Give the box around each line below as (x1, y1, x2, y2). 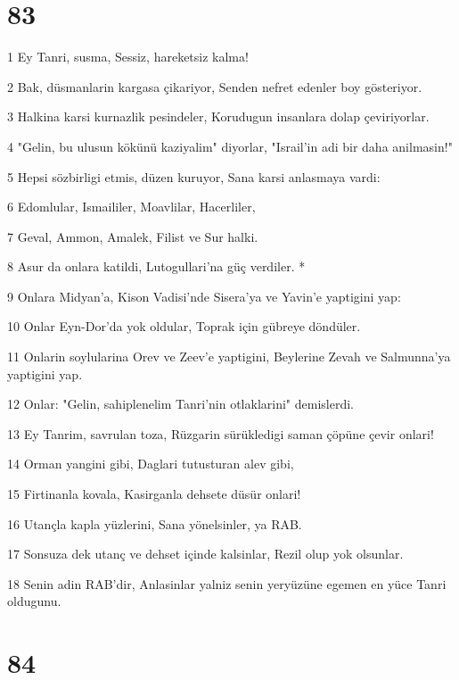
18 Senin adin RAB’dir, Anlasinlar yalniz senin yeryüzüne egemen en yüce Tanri (7, 574, 447, 593)
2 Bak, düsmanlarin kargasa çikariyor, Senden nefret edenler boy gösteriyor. (7, 77, 422, 95)
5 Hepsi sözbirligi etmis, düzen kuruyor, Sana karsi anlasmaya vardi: (7, 167, 381, 186)
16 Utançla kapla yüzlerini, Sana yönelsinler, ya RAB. (7, 514, 302, 533)
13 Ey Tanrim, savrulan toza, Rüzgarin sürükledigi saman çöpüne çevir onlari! (7, 424, 434, 443)
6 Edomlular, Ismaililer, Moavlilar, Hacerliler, (7, 197, 256, 216)
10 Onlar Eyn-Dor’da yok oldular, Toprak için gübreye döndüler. (7, 317, 361, 336)
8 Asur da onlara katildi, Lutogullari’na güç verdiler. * (7, 257, 306, 276)
